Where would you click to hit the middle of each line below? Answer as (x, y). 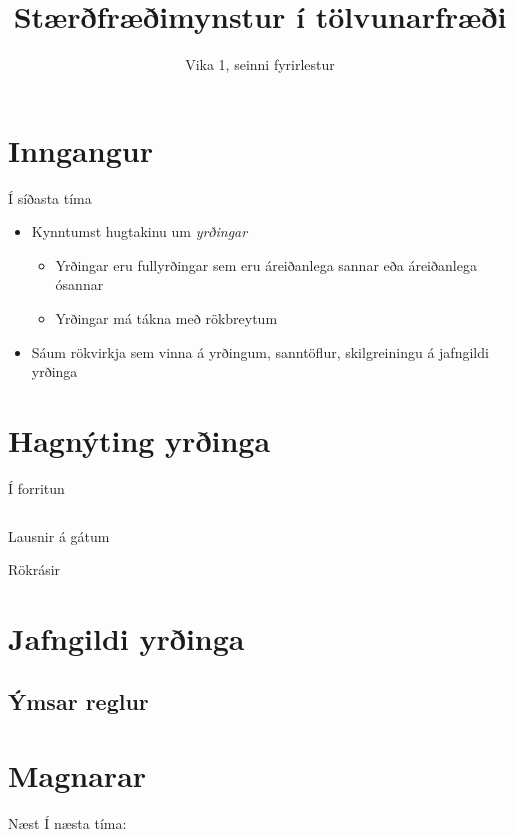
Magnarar (77, 775)
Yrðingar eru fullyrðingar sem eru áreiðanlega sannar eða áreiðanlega (266, 264)
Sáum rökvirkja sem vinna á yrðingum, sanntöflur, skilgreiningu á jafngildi (260, 351)
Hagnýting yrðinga (139, 440)
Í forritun (36, 487)
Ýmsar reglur (78, 701)
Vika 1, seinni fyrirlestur (260, 64)
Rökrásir (34, 569)
